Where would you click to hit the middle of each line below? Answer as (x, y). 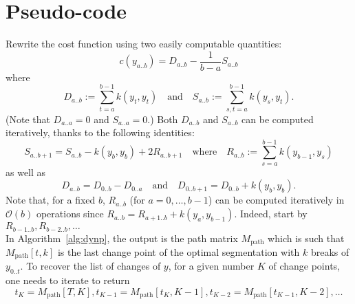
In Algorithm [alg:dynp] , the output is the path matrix (122, 238)
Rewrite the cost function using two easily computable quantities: (144, 44)
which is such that (306, 238)
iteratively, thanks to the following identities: (100, 132)
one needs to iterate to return (68, 280)
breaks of (330, 251)
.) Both (163, 119)
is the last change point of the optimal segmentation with (179, 251)
